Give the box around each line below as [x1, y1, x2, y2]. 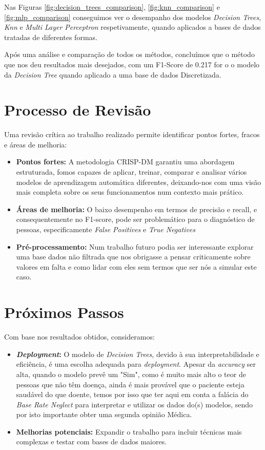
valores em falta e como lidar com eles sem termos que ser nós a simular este [16, 261, 257, 272]
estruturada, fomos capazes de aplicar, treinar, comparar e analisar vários [16, 166, 247, 177]
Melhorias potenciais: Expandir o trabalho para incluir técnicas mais [16, 426, 242, 437]
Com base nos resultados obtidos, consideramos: [4, 331, 155, 342]
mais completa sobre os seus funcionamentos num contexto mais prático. [16, 186, 244, 197]
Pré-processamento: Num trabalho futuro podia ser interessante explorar [16, 241, 254, 252]
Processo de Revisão [4, 99, 151, 120]
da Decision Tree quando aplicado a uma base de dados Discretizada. [4, 69, 221, 80]
